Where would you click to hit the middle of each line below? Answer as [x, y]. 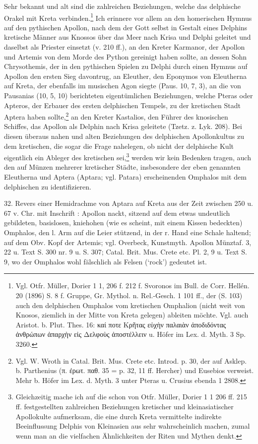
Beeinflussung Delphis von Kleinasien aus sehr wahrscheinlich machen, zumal [133, 426]
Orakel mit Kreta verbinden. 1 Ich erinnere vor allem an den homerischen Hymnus [128, 17]
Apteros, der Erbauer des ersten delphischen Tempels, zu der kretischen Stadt [122, 105]
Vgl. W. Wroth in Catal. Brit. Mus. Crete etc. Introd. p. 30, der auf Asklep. [131, 360]
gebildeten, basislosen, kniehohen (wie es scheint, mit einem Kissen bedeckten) [123, 222]
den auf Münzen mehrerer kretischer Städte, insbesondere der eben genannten [122, 167]
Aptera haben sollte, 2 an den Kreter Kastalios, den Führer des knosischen [116, 116]
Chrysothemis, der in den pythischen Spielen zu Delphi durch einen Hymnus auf [126, 66]
